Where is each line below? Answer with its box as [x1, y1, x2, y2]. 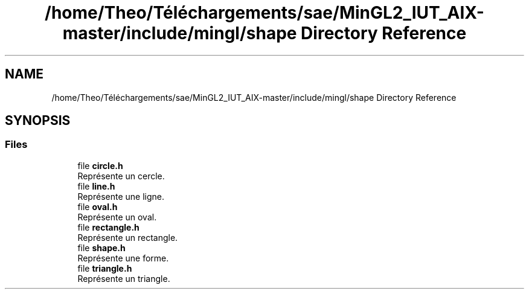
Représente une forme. [77, 252, 169, 263]
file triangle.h [77, 263, 132, 273]
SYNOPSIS [5, 113, 71, 129]
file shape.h [77, 242, 126, 253]
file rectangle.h [77, 222, 139, 232]
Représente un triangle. [77, 273, 170, 284]
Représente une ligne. [77, 191, 164, 202]
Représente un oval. [77, 211, 157, 222]
